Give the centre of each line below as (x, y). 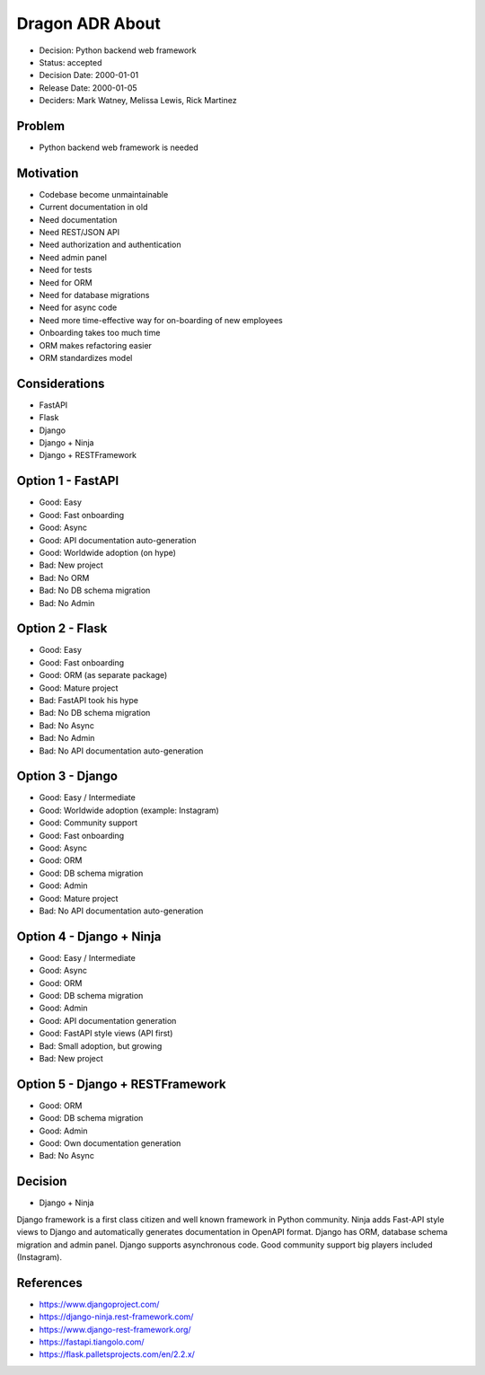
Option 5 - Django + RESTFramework (121, 1084)
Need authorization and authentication (110, 245)
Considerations (61, 383)
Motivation (48, 173)
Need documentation (78, 219)
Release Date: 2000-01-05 (88, 88)
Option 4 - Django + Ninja (89, 936)
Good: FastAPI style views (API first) (106, 1034)
